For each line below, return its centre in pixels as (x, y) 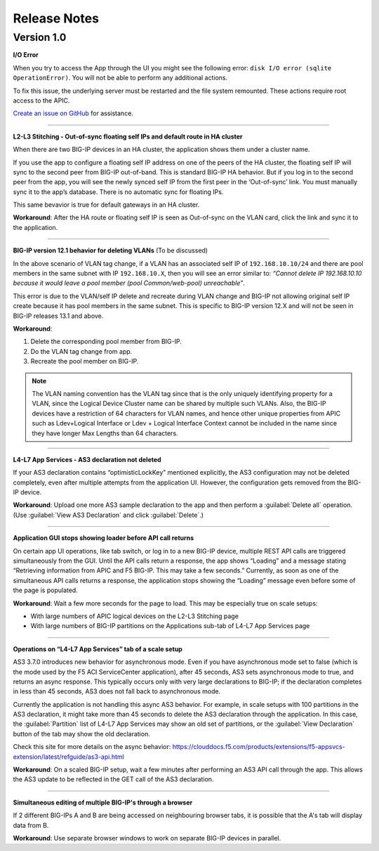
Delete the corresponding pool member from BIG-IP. (106, 342)
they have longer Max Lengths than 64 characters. (105, 433)
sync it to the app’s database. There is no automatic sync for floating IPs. (118, 192)
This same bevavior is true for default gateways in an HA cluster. (106, 205)
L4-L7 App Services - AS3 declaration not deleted (87, 459)
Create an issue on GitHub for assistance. (73, 113)
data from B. (31, 825)
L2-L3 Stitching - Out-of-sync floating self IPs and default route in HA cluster (128, 136)
